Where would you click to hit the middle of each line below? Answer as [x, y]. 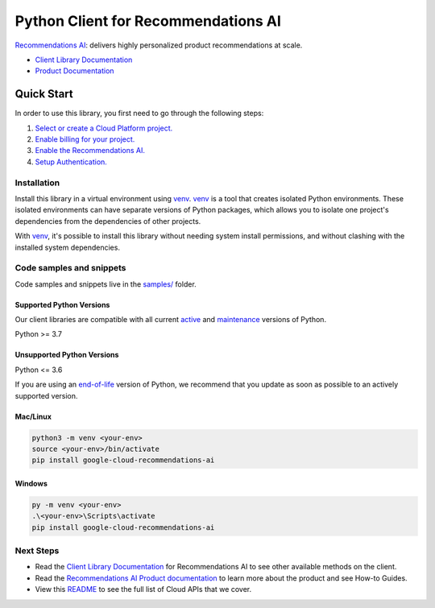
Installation [37, 183]
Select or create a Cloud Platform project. [104, 128]
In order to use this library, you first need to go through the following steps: [139, 114]
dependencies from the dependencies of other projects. [108, 221]
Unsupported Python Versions [67, 355]
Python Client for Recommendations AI [148, 21]
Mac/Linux [33, 416]
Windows [31, 483]
